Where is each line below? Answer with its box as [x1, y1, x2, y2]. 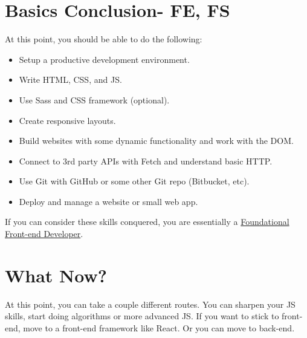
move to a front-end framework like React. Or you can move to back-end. [23, 321, 295, 334]
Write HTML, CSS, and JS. [19, 73, 122, 86]
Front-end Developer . [5, 227, 83, 240]
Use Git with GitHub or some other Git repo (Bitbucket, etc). [19, 175, 250, 187]
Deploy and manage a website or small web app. [19, 195, 198, 207]
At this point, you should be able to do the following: [5, 33, 202, 45]
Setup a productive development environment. [19, 53, 190, 65]
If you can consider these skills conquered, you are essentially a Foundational [5, 215, 289, 228]
